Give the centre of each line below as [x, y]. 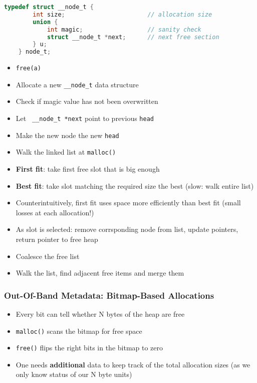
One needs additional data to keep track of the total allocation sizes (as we [133, 364]
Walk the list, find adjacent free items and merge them [100, 273]
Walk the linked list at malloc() [66, 152]
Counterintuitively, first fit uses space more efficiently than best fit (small [128, 203]
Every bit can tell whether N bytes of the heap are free [100, 313]
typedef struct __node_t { [49, 7]
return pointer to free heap [57, 239]
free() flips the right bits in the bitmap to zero [89, 348]
